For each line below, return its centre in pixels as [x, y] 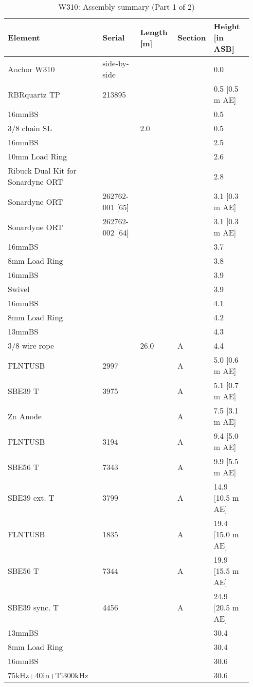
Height [227, 26]
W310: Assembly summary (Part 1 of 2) [126, 7]
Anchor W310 [31, 69]
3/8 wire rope [31, 345]
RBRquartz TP [34, 94]
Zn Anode [25, 416]
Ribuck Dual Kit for [42, 170]
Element [24, 37]
